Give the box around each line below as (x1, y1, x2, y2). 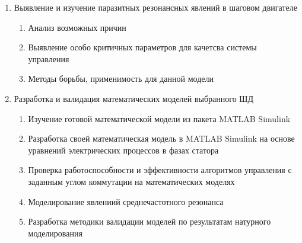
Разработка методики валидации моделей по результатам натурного (28, 215, 271, 228)
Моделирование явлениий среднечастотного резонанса (28, 195, 224, 207)
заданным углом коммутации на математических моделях (28, 175, 235, 187)
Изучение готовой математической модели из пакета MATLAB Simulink (28, 112, 291, 124)
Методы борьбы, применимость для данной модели (28, 72, 214, 85)
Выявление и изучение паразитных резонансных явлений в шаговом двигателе (14, 1, 297, 13)
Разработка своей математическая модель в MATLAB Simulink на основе (28, 132, 295, 145)
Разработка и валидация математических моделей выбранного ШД (14, 92, 254, 104)
